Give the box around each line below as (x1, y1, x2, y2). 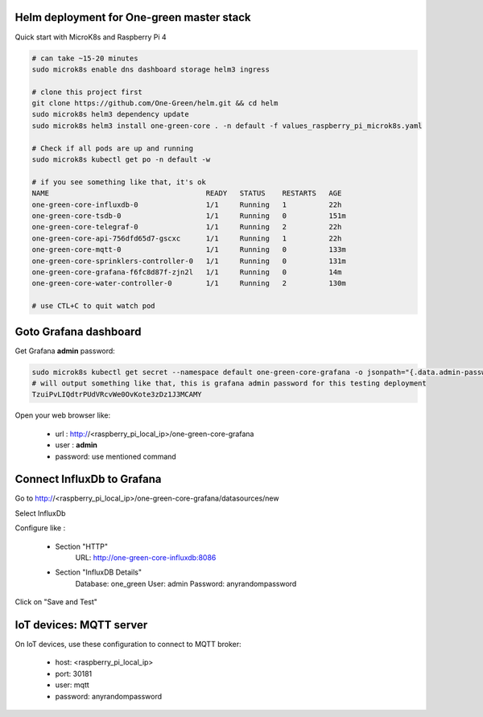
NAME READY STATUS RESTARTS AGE (31, 189, 342, 198)
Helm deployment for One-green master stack (14, 10, 251, 24)
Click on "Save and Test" (14, 597, 98, 607)
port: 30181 (55, 669, 93, 678)
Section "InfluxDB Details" (55, 567, 142, 577)
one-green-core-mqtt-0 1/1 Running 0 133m (31, 245, 346, 254)
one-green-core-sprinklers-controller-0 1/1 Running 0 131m (31, 256, 346, 266)
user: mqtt (55, 680, 90, 690)
